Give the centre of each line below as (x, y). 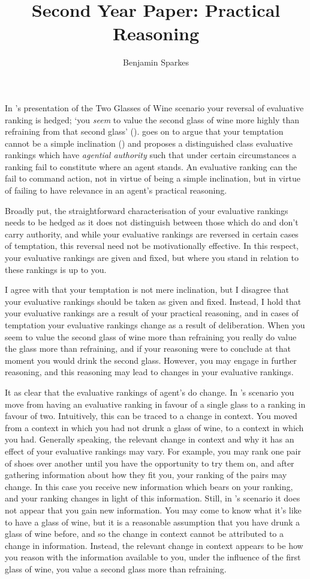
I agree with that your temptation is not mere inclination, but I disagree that (147, 289)
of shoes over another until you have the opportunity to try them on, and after (150, 463)
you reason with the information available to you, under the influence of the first (153, 557)
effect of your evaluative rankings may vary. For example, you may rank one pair (153, 451)
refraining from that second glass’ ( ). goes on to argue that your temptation (144, 131)
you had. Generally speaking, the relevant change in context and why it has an (150, 439)
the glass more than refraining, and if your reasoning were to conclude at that (148, 348)
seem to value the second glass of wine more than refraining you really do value (151, 336)
